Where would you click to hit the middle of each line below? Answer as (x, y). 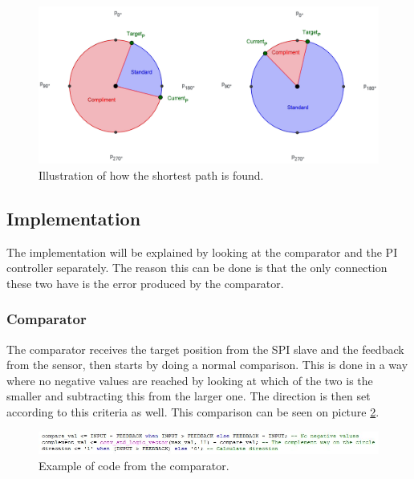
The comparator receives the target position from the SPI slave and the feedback (205, 349)
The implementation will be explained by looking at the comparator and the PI (202, 252)
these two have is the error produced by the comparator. (145, 283)
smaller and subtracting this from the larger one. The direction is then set (189, 396)
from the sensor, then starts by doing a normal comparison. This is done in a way (207, 365)
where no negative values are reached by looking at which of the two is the (190, 380)
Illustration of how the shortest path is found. (151, 175)
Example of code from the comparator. (134, 465)
